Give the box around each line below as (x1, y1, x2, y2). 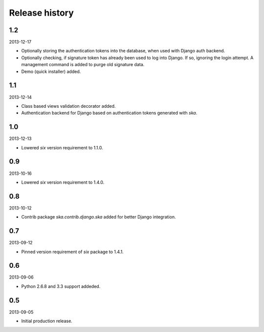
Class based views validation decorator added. (21, 103, 116, 109)
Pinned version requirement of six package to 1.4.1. (21, 249, 124, 255)
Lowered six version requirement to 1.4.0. (21, 179, 105, 185)
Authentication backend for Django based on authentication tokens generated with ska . (21, 110, 198, 116)
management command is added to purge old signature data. (21, 62, 145, 68)
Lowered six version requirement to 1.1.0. (21, 144, 103, 150)
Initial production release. (21, 318, 73, 324)
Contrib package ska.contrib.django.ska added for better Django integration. (21, 214, 176, 220)
